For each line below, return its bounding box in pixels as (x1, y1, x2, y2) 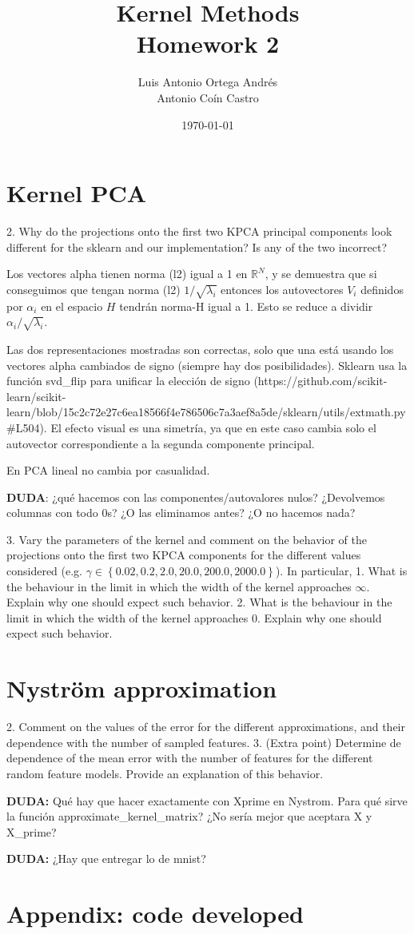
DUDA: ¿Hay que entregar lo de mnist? (6, 850, 206, 867)
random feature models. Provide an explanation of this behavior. (6, 765, 324, 781)
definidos (360, 280, 404, 297)
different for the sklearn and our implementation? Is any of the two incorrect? (6, 238, 387, 255)
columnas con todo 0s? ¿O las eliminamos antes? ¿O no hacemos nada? (6, 504, 356, 521)
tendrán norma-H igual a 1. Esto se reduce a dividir (119, 297, 373, 314)
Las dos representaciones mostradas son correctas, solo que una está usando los (6, 340, 394, 357)
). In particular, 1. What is (275, 562, 408, 579)
